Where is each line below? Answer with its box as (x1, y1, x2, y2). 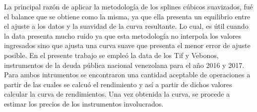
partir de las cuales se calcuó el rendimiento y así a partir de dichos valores (4, 79, 232, 89)
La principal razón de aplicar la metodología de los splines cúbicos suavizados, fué (4, 1, 253, 11)
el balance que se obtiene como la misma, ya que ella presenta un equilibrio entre (4, 11, 251, 21)
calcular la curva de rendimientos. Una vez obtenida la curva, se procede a (4, 89, 230, 99)
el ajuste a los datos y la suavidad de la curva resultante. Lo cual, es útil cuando (4, 21, 249, 31)
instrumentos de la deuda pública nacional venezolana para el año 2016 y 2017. (4, 59, 245, 70)
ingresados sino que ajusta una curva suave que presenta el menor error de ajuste (4, 40, 251, 51)
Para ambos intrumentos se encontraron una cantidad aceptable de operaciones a (4, 69, 251, 80)
